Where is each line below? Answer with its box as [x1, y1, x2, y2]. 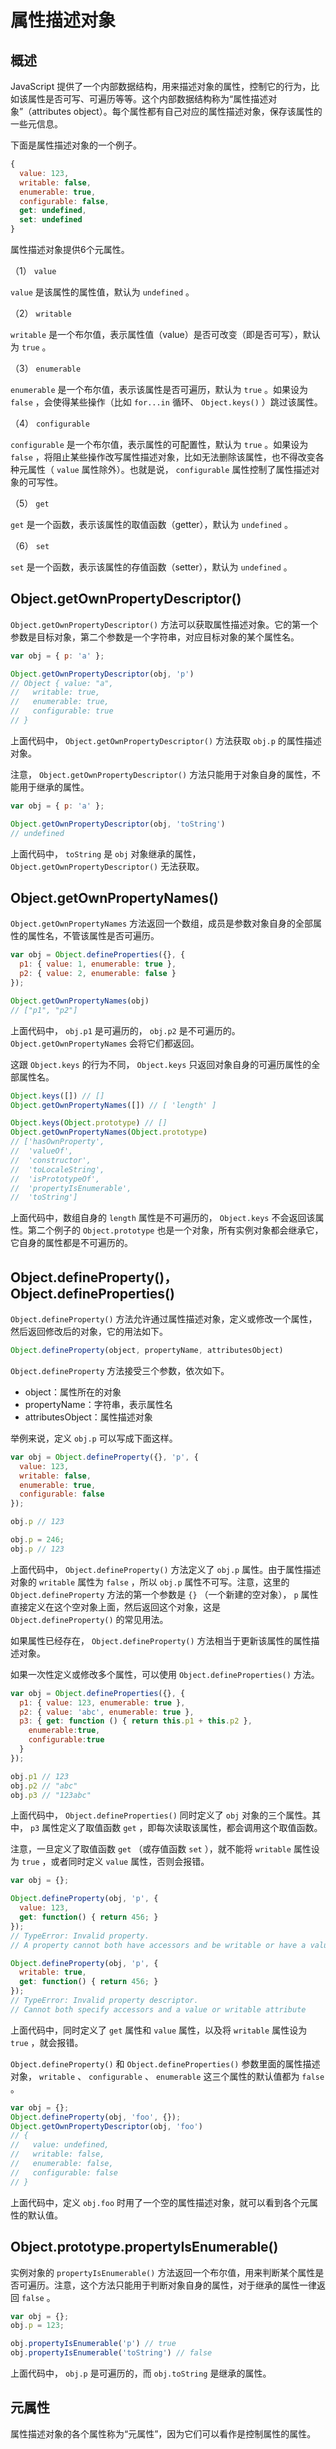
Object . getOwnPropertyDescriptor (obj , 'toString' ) [10, 819, 226, 829]
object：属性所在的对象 [24, 1386, 122, 1398]
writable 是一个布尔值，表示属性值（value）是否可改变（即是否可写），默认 [10, 329, 321, 340]
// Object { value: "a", [10, 678, 114, 688]
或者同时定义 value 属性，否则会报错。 [50, 1856, 210, 1868]
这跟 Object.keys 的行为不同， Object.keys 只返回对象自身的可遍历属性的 [10, 1058, 312, 1070]
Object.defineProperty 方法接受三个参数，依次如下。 [10, 1364, 230, 1376]
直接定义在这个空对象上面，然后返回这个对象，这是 [10, 1601, 221, 1613]
